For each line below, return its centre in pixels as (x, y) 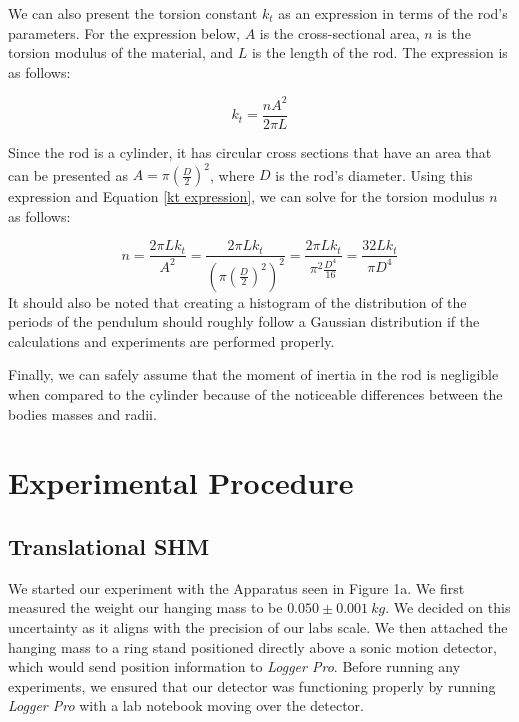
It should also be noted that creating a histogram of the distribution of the (237, 301)
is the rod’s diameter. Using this (374, 174)
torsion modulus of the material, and (121, 52)
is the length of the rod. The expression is (379, 52)
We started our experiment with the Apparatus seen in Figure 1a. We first (236, 587)
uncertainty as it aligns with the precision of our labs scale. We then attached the (258, 626)
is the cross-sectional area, (339, 32)
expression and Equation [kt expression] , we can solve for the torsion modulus (246, 196)
